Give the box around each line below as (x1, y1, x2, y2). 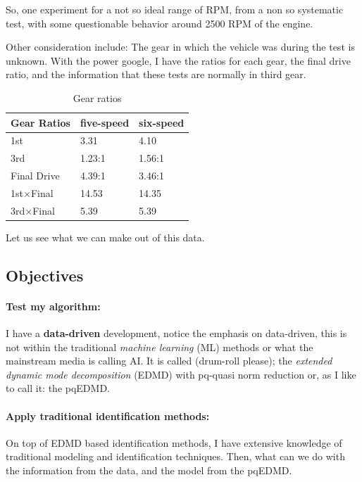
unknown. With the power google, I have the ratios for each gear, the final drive (6, 53, 351, 68)
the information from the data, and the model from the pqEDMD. (6, 463, 292, 477)
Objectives (6, 264, 84, 286)
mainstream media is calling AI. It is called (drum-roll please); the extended (6, 353, 332, 368)
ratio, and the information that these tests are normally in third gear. (6, 67, 306, 82)
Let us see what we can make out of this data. (6, 229, 205, 244)
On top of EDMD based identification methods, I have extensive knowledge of (6, 435, 342, 450)
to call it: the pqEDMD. (6, 381, 110, 395)
